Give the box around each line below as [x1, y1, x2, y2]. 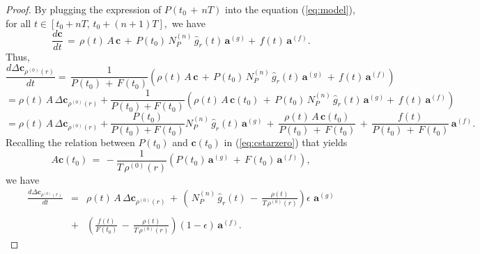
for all [6, 15, 31, 30]
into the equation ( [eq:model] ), [225, 2, 355, 16]
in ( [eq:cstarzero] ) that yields [224, 135, 348, 150]
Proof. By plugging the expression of [6, 2, 162, 16]
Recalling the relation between [6, 135, 135, 150]
